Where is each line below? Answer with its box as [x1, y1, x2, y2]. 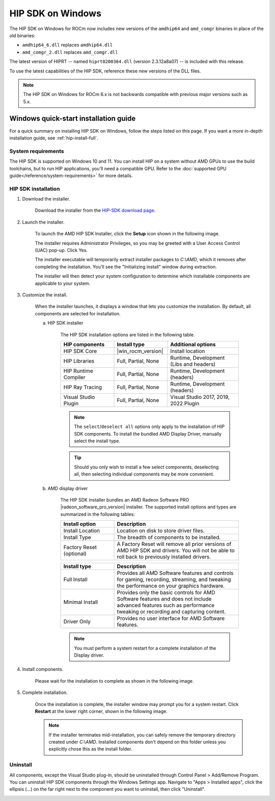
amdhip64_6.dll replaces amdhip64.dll [22, 42, 113, 48]
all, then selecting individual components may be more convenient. [74, 471, 214, 477]
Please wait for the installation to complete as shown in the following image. [35, 678, 194, 684]
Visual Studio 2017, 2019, [170, 393, 230, 400]
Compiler [63, 373, 86, 381]
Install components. [22, 666, 64, 672]
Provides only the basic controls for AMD [117, 589, 215, 596]
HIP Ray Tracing [63, 383, 102, 390]
